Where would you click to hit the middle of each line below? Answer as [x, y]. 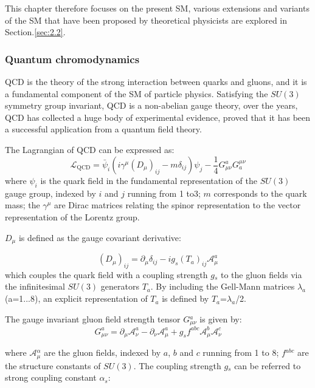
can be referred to [268, 365]
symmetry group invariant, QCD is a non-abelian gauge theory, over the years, [151, 105]
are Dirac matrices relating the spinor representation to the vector [177, 205]
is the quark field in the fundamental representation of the [149, 181]
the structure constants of [53, 365]
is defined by [185, 298]
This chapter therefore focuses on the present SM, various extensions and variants [157, 8]
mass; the [22, 205]
